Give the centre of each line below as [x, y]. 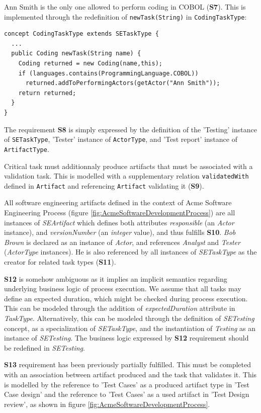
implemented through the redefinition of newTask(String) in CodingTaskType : [125, 16]
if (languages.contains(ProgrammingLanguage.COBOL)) [108, 73]
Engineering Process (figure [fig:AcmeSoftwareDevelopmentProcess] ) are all [120, 212]
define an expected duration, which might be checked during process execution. [126, 298]
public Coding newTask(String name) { [76, 54]
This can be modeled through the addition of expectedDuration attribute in [120, 308]
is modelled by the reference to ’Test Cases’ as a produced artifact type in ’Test [127, 384]
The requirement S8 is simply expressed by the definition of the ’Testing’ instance [130, 129]
